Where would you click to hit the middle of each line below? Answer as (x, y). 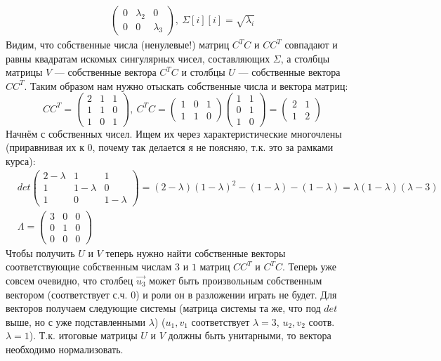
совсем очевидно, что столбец (70, 280)
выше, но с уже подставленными (76, 321)
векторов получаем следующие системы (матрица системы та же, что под (163, 308)
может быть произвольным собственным (236, 280)
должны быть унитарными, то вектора (250, 335)
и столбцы (203, 72)
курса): (21, 160)
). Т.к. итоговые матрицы (83, 335)
